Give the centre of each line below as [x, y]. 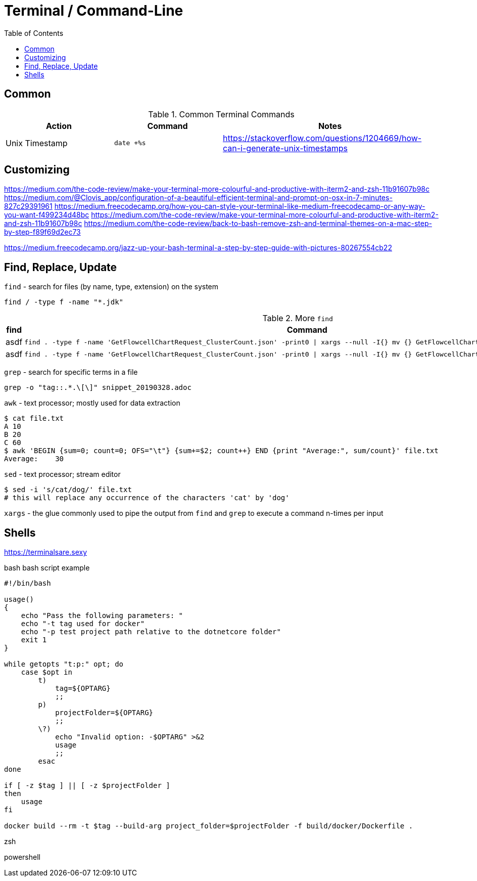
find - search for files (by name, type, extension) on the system [111, 287]
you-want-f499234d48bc [47, 215]
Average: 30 [34, 459]
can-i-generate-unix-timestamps [285, 148]
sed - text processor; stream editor [62, 474]
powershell [22, 857]
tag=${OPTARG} [83, 689]
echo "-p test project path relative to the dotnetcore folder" [151, 632]
